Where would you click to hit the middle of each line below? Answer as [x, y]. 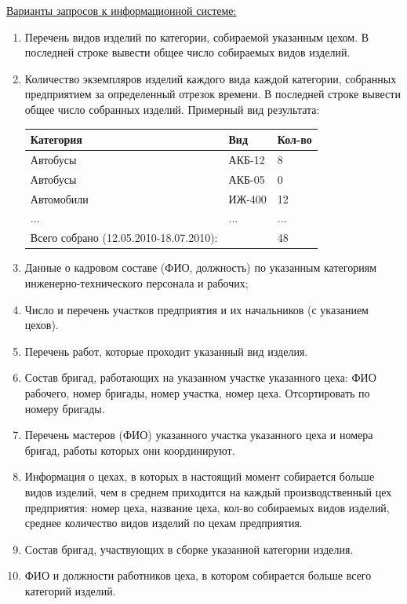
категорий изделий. [70, 590]
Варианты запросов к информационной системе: [122, 10]
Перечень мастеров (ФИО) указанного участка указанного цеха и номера [199, 435]
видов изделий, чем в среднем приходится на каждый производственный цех [208, 491]
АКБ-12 [247, 159]
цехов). [42, 325]
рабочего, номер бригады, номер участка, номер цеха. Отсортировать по [197, 392]
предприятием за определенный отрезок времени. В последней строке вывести [213, 94]
